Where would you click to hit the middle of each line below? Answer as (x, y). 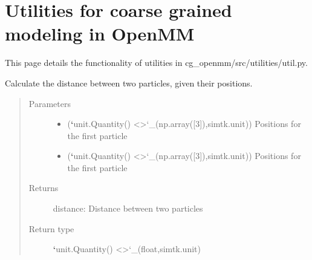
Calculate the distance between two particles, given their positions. (129, 83)
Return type (51, 228)
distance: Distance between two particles (128, 208)
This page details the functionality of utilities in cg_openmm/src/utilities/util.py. (156, 63)
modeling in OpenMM (100, 34)
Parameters (50, 103)
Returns (44, 188)
